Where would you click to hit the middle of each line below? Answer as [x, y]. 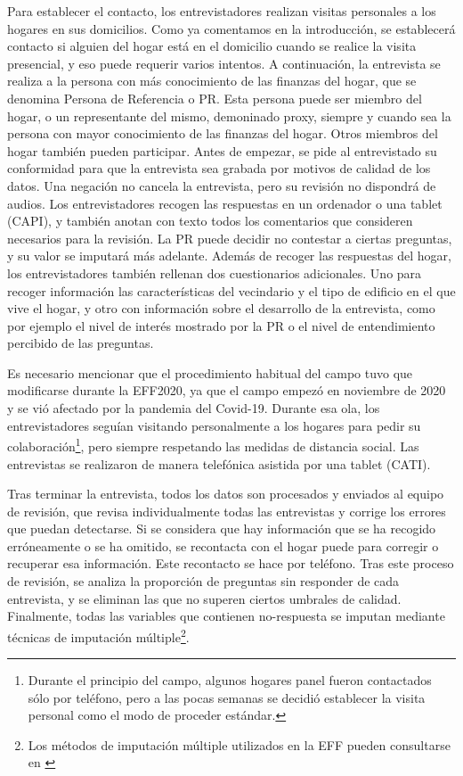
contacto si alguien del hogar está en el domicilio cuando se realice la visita [212, 46]
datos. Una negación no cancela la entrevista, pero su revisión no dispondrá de [222, 185]
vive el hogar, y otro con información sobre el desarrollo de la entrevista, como [221, 308]
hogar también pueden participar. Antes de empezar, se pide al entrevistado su [222, 150]
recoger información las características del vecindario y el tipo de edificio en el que [231, 290]
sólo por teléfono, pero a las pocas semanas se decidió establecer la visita [227, 697]
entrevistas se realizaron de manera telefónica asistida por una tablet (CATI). [219, 463]
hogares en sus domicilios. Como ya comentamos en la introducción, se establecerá [231, 28]
